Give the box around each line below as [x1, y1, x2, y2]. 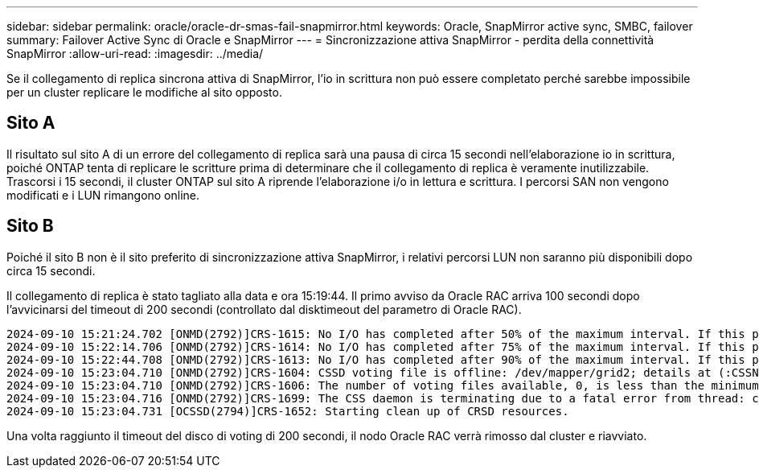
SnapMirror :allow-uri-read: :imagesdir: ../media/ [6, 47, 264, 60]
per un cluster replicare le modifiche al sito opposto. [6, 85, 282, 99]
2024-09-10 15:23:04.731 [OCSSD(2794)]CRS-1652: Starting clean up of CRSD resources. [6, 404, 569, 418]
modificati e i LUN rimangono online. [6, 188, 200, 202]
